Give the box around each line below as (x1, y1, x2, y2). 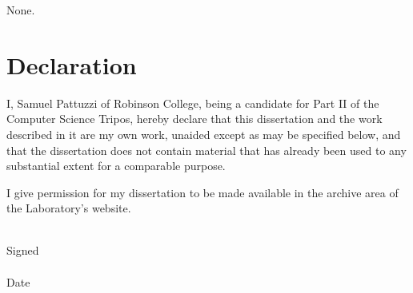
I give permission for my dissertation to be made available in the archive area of (6, 184, 399, 200)
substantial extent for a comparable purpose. (6, 157, 226, 174)
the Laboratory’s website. (6, 200, 131, 216)
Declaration (6, 48, 137, 81)
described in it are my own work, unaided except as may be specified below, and (6, 125, 401, 142)
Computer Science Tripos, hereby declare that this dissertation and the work (6, 110, 383, 127)
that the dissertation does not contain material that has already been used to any (6, 141, 407, 158)
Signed (6, 242, 39, 259)
